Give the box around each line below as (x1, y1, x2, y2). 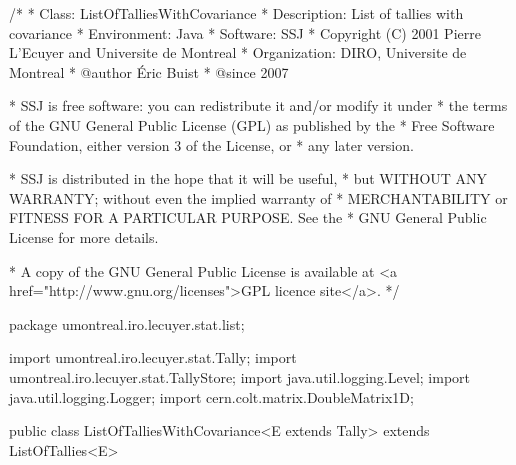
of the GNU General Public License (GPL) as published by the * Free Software (9, 114, 495, 135)
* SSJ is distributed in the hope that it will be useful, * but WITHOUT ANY (9, 168, 488, 189)
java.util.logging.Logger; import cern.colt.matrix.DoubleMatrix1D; (9, 386, 414, 407)
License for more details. (9, 226, 159, 247)
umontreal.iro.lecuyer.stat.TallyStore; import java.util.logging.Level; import (9, 366, 471, 387)
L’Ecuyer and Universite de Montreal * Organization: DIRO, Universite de (9, 42, 467, 63)
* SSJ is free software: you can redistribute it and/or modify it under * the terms (9, 95, 508, 116)
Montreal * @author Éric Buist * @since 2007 (9, 61, 289, 82)
